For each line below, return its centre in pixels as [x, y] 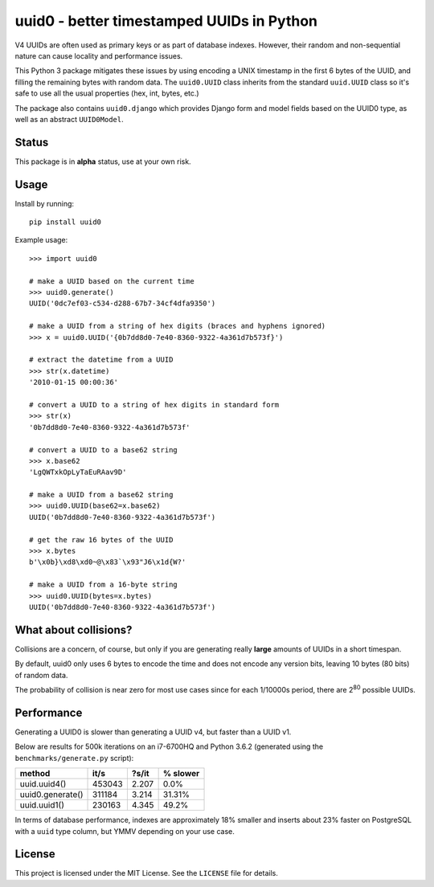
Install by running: [45, 203]
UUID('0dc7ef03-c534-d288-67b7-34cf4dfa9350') [123, 304]
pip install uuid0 [66, 222]
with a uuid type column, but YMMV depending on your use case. [125, 831]
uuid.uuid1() [42, 805]
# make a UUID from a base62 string [101, 495]
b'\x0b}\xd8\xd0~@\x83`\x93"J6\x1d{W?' [108, 562]
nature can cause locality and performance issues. [99, 55]
